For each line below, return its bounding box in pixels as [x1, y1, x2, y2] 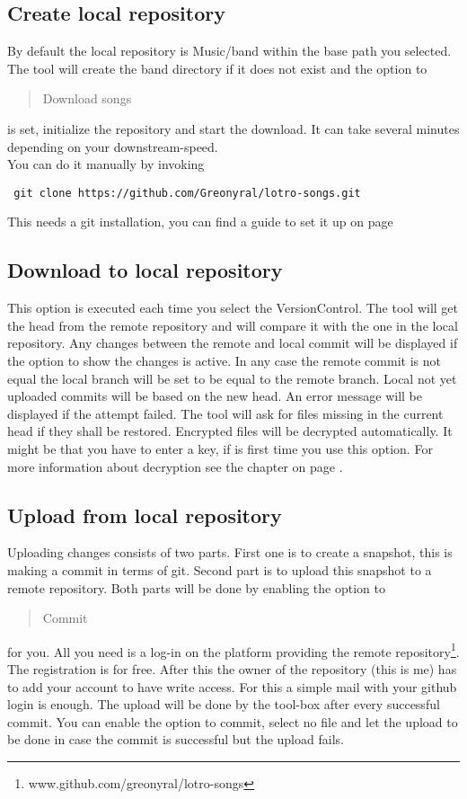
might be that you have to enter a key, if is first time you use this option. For [7, 439, 433, 457]
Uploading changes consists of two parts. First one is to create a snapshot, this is [7, 543, 453, 562]
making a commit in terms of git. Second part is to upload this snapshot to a [7, 560, 432, 579]
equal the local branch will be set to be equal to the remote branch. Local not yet [7, 368, 457, 387]
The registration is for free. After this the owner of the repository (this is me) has [7, 659, 457, 678]
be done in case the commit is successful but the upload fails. [7, 730, 344, 749]
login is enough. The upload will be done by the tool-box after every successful [7, 695, 440, 714]
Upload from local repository [7, 501, 282, 528]
